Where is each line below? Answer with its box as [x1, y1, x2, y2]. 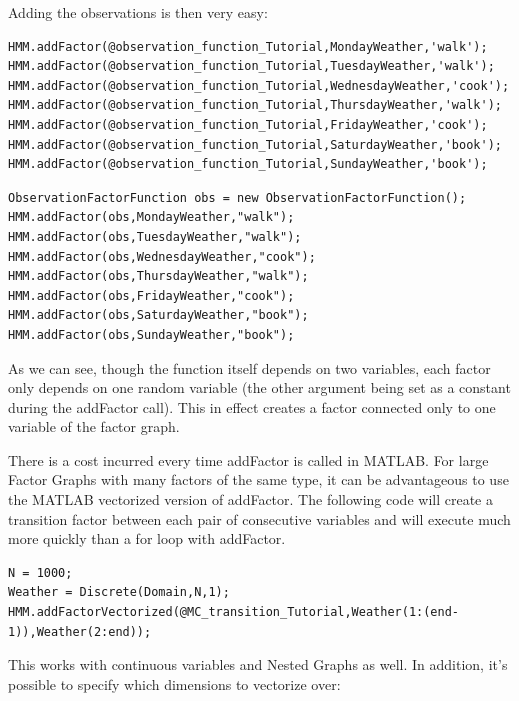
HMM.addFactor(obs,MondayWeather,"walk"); [8, 210, 295, 225]
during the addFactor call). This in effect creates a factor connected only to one [8, 396, 496, 417]
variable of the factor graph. [8, 416, 180, 437]
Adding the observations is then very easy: [8, 2, 268, 22]
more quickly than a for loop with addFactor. [8, 528, 286, 549]
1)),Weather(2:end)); [8, 624, 152, 639]
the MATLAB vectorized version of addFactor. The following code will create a [8, 489, 493, 510]
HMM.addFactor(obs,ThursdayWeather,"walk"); [8, 269, 309, 284]
